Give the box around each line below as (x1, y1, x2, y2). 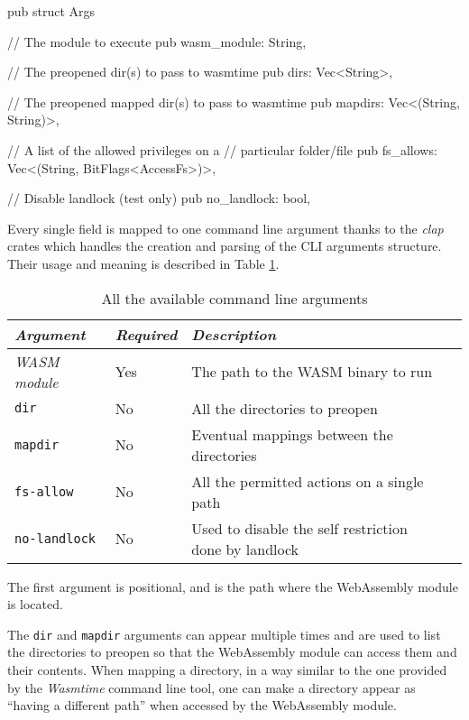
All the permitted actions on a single (191, 470, 424, 492)
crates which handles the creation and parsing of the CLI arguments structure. (7, 236, 442, 255)
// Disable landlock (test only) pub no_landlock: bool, (7, 189, 311, 208)
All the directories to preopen (191, 397, 378, 419)
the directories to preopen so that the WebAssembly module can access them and (7, 642, 457, 661)
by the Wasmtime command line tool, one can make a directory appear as (7, 678, 416, 697)
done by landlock (191, 538, 299, 559)
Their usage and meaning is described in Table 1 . (7, 254, 280, 272)
